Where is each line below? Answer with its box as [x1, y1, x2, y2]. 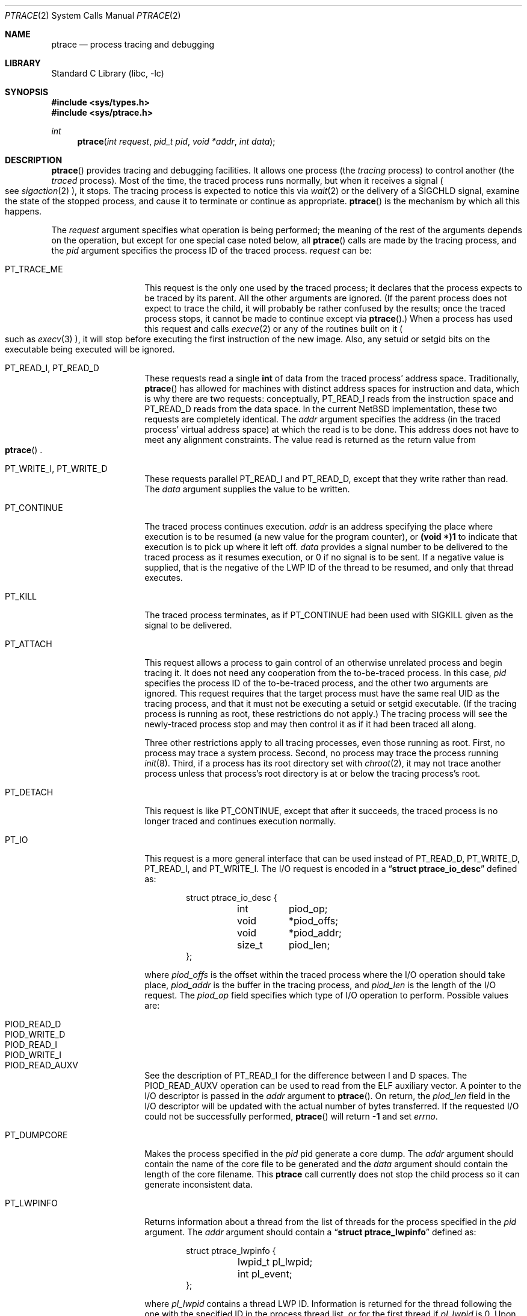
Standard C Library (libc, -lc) [51, 68, 164, 78]
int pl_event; [238, 1268, 292, 1280]
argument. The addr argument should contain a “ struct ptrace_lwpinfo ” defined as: [144, 1227, 476, 1237]
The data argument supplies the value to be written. [144, 484, 350, 494]
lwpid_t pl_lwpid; [238, 1256, 313, 1268]
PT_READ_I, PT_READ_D [5, 363, 99, 373]
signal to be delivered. [144, 620, 232, 630]
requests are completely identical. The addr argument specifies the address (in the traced [144, 414, 501, 424]
